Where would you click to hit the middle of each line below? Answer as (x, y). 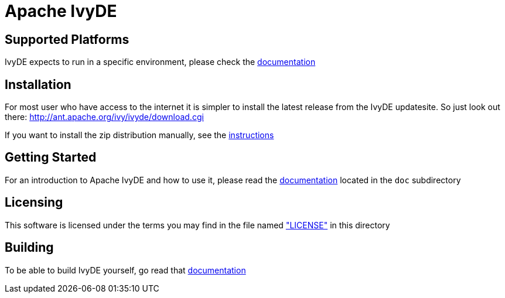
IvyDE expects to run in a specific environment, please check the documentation (160, 62)
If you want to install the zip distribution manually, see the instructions (139, 135)
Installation (38, 84)
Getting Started (51, 157)
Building (29, 248)
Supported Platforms (67, 39)
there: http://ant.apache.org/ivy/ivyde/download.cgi (104, 117)
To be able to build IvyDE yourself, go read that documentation (125, 270)
